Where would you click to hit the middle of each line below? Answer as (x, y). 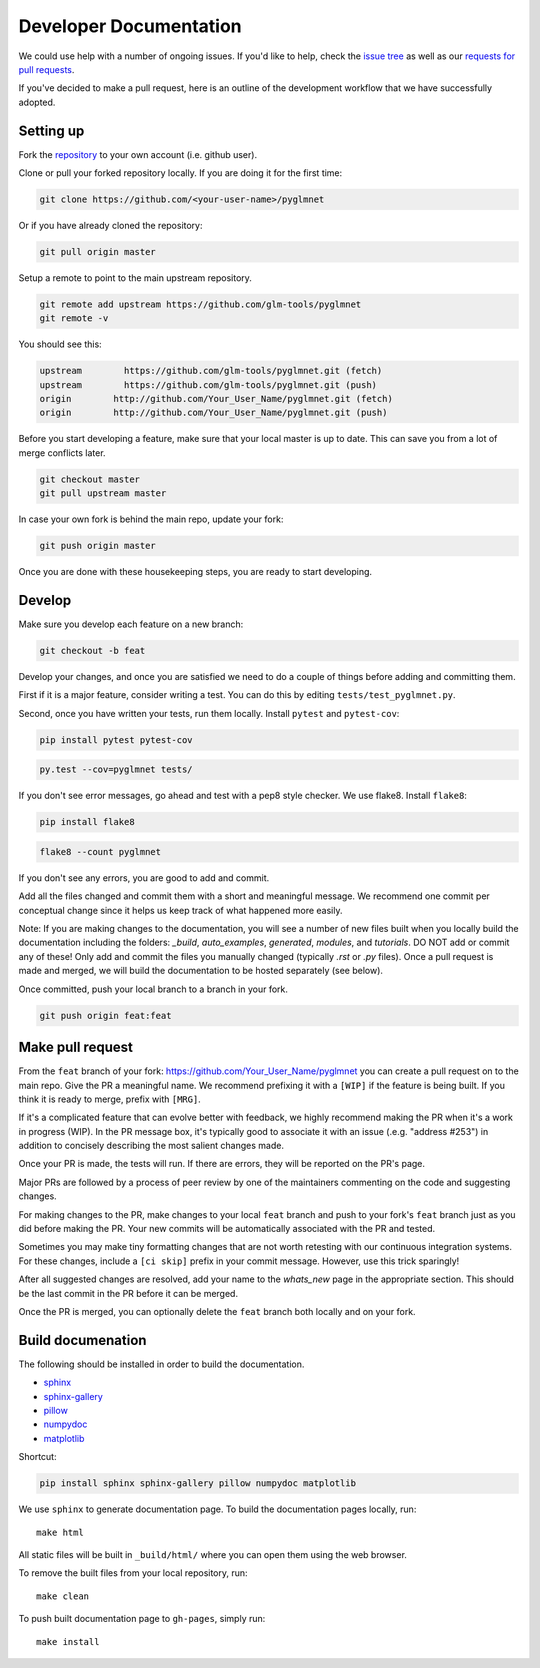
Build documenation (82, 1340)
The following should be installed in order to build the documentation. (161, 1364)
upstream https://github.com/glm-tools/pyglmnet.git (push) (208, 384)
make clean (63, 1596)
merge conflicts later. (62, 452)
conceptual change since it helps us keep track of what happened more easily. (180, 910)
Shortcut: (37, 1457)
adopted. (37, 102)
